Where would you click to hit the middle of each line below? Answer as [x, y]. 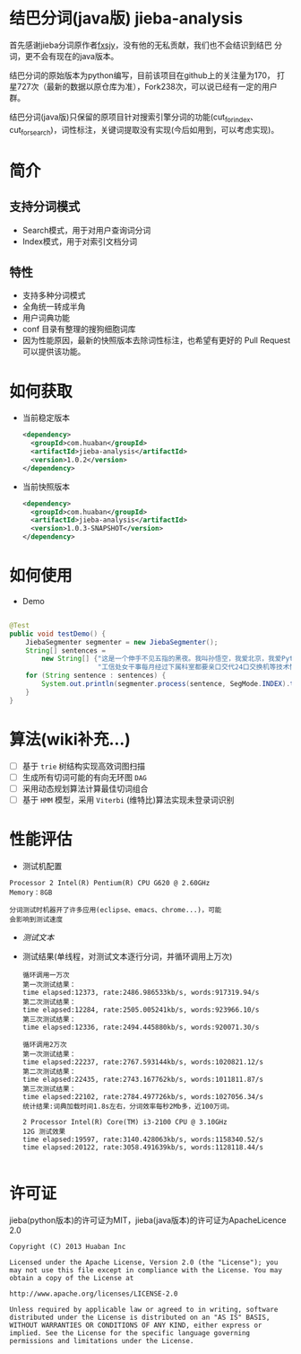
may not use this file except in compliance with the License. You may [146, 1270]
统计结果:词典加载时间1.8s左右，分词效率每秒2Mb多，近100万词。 [128, 1106]
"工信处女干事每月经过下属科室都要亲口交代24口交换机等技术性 [197, 667]
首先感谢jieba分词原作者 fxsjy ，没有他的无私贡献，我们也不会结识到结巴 [141, 45]
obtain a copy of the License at [72, 1278]
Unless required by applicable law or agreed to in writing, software [144, 1309]
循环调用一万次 [46, 975]
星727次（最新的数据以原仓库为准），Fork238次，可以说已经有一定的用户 [143, 86]
